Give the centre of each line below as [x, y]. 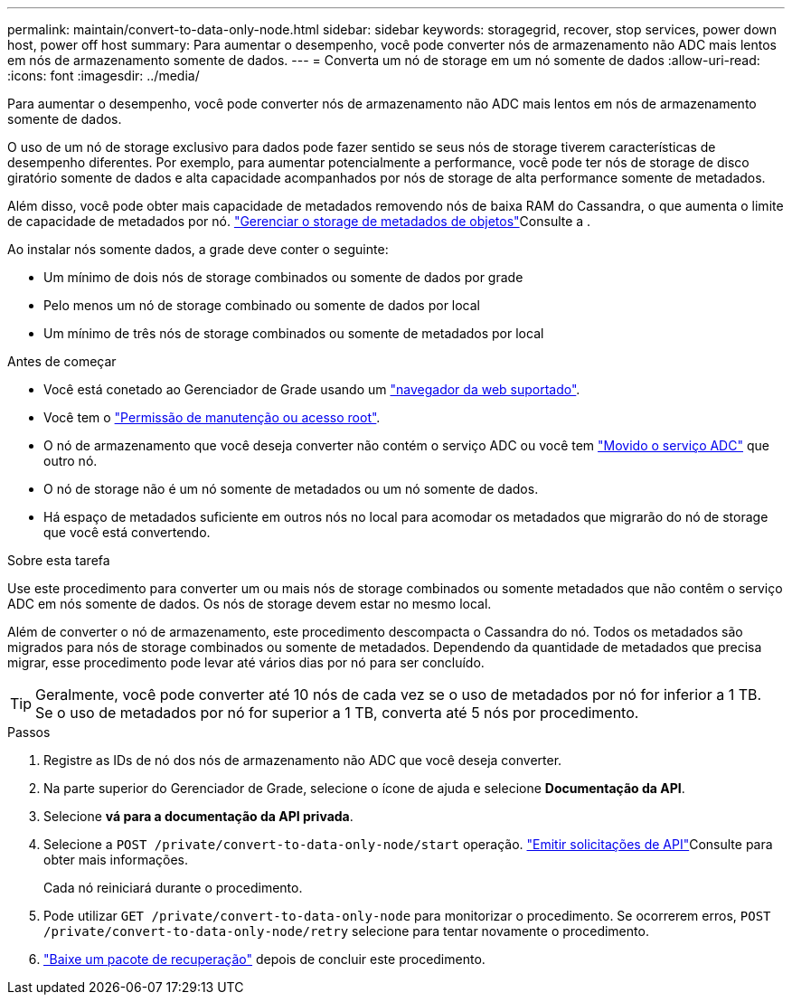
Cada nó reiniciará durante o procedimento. [173, 888]
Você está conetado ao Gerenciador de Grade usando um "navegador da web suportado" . [312, 389]
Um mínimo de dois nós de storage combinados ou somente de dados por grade [283, 277]
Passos [29, 732]
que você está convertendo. [127, 532]
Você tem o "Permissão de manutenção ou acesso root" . [212, 417]
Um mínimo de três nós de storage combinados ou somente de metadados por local [294, 333]
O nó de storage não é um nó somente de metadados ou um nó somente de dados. [291, 489]
